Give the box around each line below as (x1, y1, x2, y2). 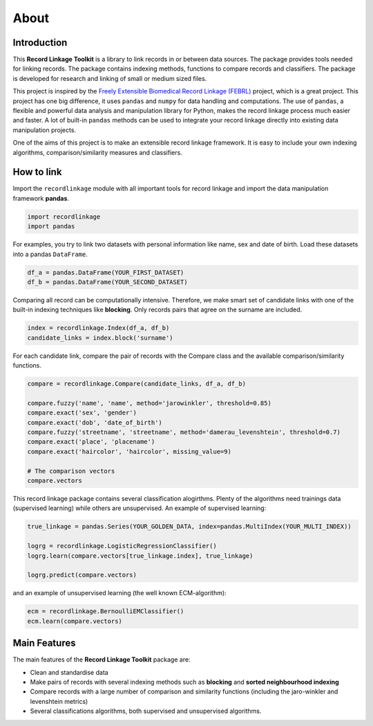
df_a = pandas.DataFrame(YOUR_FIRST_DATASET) (27, 269, 184, 276)
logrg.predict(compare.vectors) (27, 571, 137, 579)
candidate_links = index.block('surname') (27, 334, 173, 342)
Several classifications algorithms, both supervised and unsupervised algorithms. (30, 707, 262, 716)
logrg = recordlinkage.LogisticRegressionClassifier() (27, 542, 217, 550)
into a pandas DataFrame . (12, 250, 88, 258)
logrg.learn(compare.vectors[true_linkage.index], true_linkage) (27, 552, 254, 560)
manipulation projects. (12, 125, 76, 134)
